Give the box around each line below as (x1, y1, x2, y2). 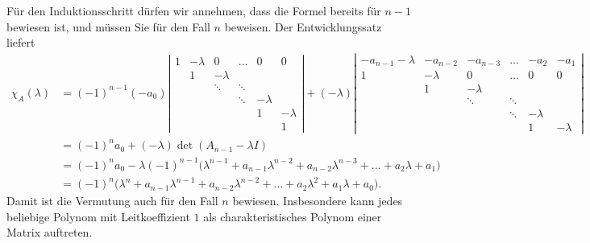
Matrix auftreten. (6, 224, 93, 241)
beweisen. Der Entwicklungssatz (224, 18, 382, 35)
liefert (6, 34, 35, 51)
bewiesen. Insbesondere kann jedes (232, 192, 403, 209)
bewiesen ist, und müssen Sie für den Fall (6, 18, 210, 35)
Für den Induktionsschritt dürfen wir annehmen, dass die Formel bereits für (6, 2, 381, 19)
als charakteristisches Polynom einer (203, 208, 382, 224)
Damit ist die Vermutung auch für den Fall (6, 192, 218, 209)
